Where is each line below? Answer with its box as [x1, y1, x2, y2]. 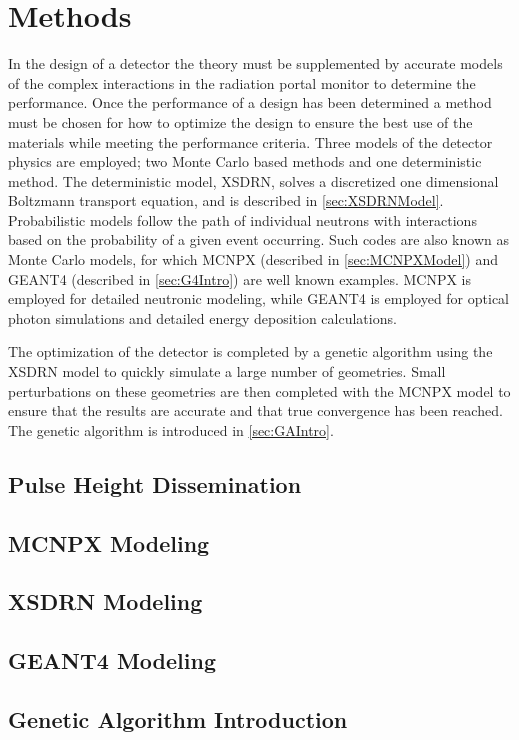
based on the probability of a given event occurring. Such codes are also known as [8, 229, 509, 250]
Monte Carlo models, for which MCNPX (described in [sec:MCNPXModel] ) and [8, 249, 499, 270]
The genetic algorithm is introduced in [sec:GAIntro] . [8, 419, 334, 440]
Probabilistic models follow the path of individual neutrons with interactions [8, 209, 477, 230]
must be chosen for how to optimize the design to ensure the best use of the [8, 111, 473, 132]
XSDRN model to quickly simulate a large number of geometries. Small [8, 361, 446, 382]
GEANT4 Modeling [8, 645, 216, 676]
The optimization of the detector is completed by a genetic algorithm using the [8, 341, 493, 362]
